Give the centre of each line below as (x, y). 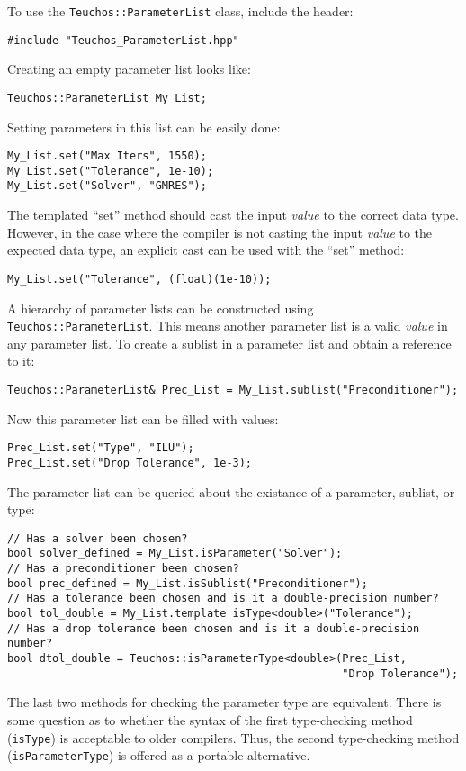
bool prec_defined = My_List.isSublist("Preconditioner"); (188, 583)
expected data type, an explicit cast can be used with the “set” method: (206, 250)
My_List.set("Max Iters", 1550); (107, 156)
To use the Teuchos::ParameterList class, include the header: (180, 11)
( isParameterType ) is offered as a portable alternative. (159, 755)
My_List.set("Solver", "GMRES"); (107, 186)
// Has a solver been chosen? (98, 538)
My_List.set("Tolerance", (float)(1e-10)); (139, 279)
